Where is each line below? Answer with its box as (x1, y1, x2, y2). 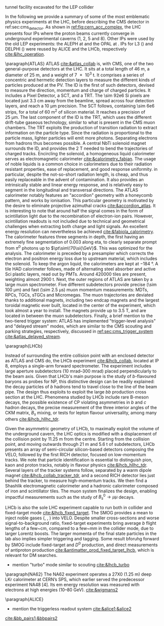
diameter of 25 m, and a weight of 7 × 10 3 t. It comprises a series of (5, 71, 144, 78)
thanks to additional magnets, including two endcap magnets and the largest (5, 297, 160, 303)
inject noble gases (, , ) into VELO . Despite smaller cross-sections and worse (5, 515, 160, 521)
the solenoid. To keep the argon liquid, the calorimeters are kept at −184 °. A (5, 260, 158, 266)
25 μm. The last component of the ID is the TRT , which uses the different (5, 115, 152, 120)
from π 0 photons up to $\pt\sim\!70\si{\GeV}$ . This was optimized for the (5, 244, 153, 251)
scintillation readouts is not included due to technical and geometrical (5, 218, 145, 224)
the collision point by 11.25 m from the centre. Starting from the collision (5, 436, 150, 442)
